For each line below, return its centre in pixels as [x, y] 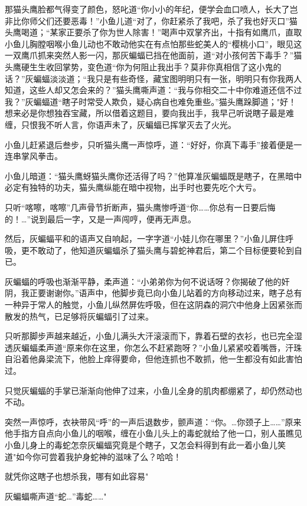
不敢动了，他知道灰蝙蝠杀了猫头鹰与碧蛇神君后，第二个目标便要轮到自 [166, 250]
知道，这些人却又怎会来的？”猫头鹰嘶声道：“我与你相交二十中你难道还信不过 [153, 90]
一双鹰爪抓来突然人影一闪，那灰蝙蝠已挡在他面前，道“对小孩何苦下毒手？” [149, 55]
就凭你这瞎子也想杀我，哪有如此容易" [77, 476]
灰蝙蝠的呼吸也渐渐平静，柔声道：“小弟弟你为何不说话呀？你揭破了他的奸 [147, 281]
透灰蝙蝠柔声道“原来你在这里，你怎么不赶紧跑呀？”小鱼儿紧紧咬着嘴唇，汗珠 [153, 347]
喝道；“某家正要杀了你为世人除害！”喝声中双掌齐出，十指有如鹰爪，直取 [161, 32]
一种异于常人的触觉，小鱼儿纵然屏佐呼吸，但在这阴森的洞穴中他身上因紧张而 [153, 305]
